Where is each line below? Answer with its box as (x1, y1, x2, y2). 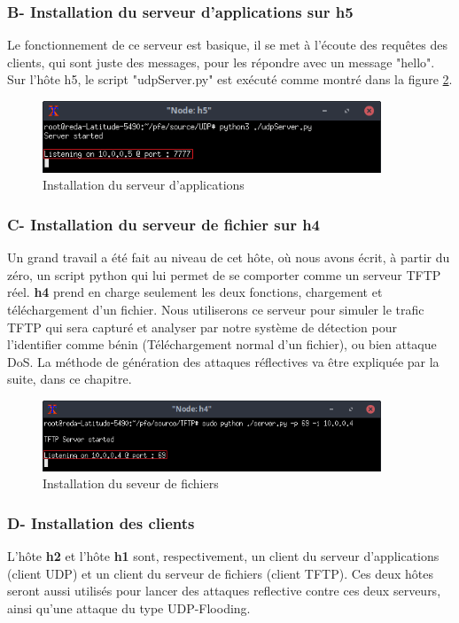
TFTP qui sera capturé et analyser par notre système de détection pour (7, 317, 397, 336)
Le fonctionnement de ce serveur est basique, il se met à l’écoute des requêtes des (7, 35, 447, 54)
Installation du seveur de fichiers (43, 474, 219, 493)
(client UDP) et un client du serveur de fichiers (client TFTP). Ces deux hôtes (7, 564, 434, 582)
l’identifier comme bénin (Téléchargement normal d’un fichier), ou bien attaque (7, 335, 437, 354)
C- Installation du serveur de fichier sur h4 (7, 213, 321, 235)
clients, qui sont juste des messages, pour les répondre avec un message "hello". (7, 52, 435, 71)
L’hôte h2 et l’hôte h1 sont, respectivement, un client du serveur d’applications (7, 546, 440, 565)
